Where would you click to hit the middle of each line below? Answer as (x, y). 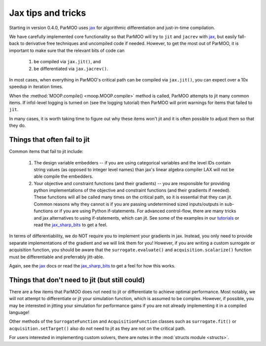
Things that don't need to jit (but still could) (77, 280)
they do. (17, 125)
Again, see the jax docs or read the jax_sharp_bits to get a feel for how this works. (92, 266)
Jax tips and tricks (48, 13)
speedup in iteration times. (36, 87)
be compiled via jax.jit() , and (67, 62)
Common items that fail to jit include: (46, 152)
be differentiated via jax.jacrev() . (71, 69)
